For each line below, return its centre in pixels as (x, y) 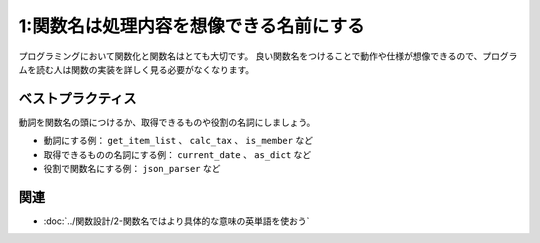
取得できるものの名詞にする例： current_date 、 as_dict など (177, 154)
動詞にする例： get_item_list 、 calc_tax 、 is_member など (178, 141)
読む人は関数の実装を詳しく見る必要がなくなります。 (145, 69)
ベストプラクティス (77, 98)
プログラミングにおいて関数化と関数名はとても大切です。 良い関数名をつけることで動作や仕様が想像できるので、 (250, 56)
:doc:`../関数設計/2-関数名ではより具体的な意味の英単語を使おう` (176, 221)
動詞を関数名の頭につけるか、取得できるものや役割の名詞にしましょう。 (167, 122)
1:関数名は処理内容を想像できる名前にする (191, 26)
